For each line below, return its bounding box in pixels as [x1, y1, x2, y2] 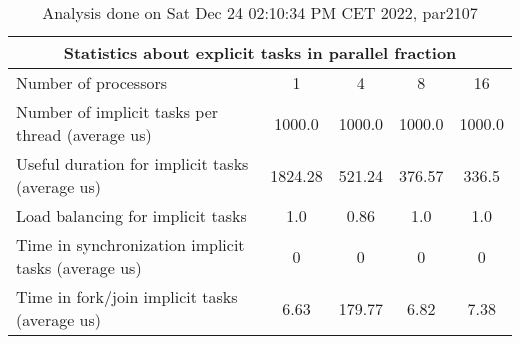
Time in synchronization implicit [16, 233, 245, 256]
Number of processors [16, 71, 168, 94]
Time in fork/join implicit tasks [16, 285, 238, 308]
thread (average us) [16, 123, 152, 146]
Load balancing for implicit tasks [16, 204, 247, 227]
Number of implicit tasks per [16, 100, 219, 123]
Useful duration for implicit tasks [16, 152, 249, 175]
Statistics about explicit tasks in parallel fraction [63, 41, 457, 64]
